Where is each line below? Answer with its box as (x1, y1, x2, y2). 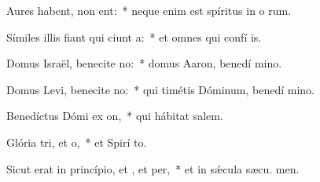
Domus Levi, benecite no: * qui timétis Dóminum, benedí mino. (6, 81, 314, 97)
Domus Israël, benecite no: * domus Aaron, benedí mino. (6, 55, 282, 71)
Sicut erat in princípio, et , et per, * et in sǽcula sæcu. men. (6, 160, 300, 177)
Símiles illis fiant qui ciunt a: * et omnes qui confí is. (6, 28, 262, 45)
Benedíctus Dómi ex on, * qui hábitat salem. (6, 107, 223, 124)
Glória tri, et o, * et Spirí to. (6, 133, 147, 150)
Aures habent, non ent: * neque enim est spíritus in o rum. (6, 2, 292, 18)
